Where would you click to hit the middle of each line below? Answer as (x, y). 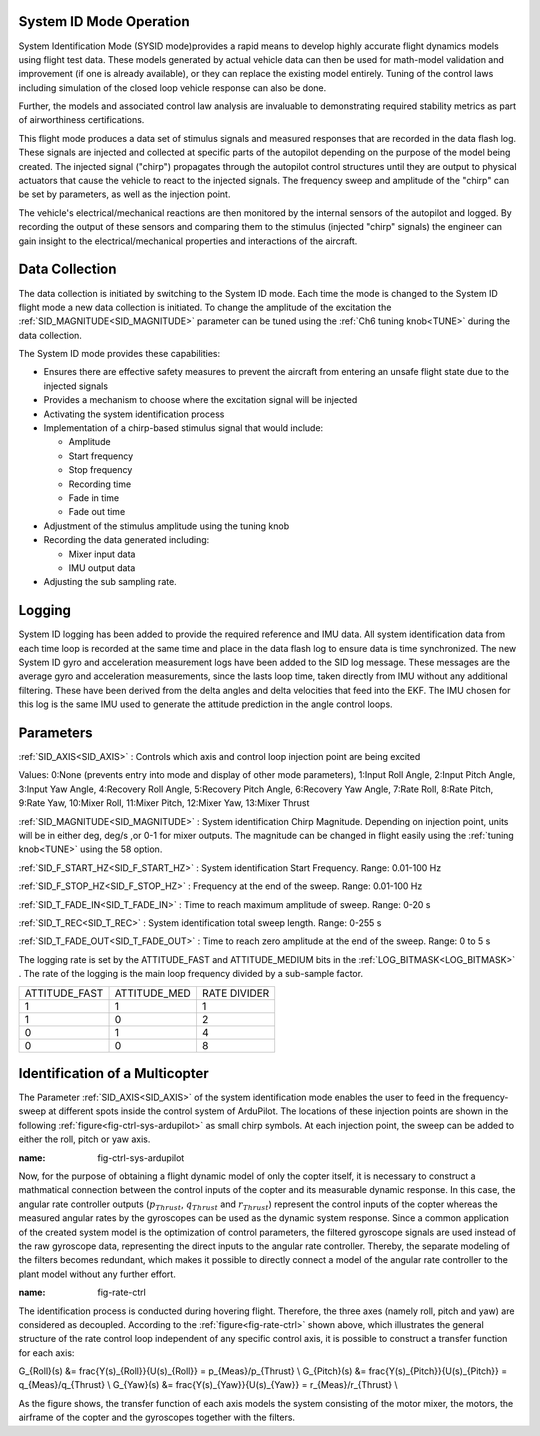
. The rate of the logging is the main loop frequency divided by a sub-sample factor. (191, 974)
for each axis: (46, 1352)
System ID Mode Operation (104, 21)
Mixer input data (102, 554)
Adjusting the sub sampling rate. (110, 582)
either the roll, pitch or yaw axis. (84, 1139)
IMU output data (102, 567)
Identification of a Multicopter (113, 1073)
